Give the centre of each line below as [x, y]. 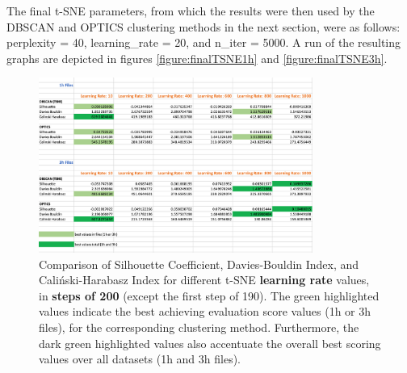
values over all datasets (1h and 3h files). [140, 359]
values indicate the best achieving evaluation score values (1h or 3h [205, 311]
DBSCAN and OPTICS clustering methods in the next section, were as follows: [203, 26]
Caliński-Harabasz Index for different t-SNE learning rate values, [204, 280]
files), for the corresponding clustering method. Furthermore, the [199, 327]
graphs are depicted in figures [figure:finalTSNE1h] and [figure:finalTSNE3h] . [197, 58]
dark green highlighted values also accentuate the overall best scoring [210, 343]
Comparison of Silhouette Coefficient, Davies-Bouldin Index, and [199, 264]
